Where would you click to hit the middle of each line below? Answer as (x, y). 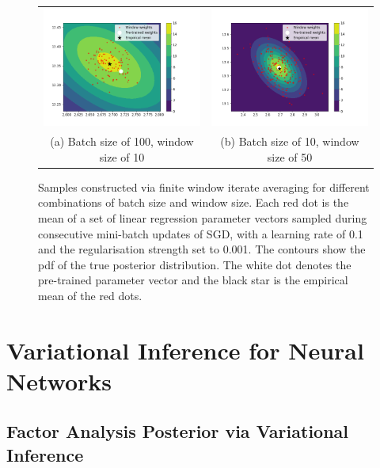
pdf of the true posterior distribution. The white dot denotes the (195, 264)
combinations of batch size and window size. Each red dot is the (194, 202)
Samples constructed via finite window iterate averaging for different (204, 186)
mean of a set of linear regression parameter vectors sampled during (203, 217)
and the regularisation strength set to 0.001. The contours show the (202, 249)
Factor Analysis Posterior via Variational (178, 431)
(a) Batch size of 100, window (122, 141)
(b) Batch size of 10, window (290, 141)
